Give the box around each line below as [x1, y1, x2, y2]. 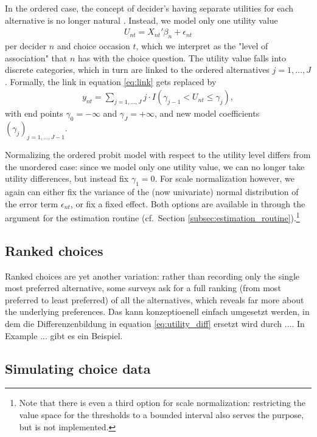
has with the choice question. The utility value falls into [77, 51, 287, 64]
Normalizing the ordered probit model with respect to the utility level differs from [5, 148, 311, 161]
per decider [5, 40, 47, 52]
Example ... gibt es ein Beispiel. [5, 329, 123, 342]
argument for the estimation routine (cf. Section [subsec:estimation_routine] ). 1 [5, 210, 300, 224]
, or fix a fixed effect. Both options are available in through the [70, 197, 305, 210]
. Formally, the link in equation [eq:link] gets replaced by [5, 75, 217, 88]
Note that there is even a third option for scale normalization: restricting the [19, 396, 306, 409]
